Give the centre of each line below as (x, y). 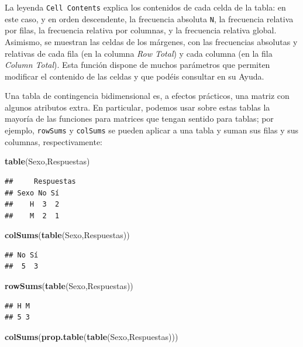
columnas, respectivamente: (54, 141)
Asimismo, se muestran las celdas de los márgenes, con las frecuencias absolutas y (151, 41)
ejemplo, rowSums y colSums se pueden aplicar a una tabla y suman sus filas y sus (152, 130)
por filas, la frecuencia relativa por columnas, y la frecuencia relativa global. (141, 30)
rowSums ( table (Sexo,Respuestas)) (69, 286)
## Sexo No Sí (32, 193)
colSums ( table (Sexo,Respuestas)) (67, 235)
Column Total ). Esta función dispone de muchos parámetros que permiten (137, 65)
